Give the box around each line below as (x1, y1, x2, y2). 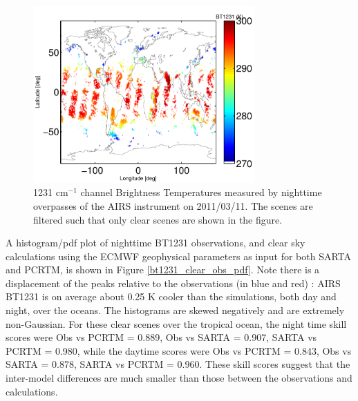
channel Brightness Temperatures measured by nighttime (80, 185, 322, 199)
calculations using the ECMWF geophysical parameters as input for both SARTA (6, 248, 352, 263)
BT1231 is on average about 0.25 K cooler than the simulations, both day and (6, 289, 337, 304)
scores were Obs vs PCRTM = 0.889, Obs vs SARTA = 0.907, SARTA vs (6, 330, 317, 344)
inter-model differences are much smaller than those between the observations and (6, 371, 352, 385)
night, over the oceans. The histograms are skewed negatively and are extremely (6, 303, 345, 317)
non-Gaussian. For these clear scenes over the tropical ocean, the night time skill (6, 316, 347, 331)
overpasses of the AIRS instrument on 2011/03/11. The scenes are (33, 198, 313, 213)
